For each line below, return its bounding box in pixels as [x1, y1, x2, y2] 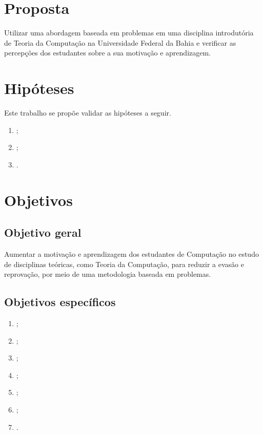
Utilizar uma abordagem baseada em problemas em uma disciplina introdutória [4, 27, 254, 38]
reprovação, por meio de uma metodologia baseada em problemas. [4, 269, 211, 279]
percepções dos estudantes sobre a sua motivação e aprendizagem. [4, 47, 211, 58]
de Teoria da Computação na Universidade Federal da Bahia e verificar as [4, 37, 236, 48]
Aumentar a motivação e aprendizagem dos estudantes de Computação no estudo [4, 248, 259, 259]
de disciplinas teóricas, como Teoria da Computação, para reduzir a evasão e [4, 258, 244, 269]
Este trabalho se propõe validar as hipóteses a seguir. [4, 107, 171, 118]
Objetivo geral [4, 224, 82, 240]
